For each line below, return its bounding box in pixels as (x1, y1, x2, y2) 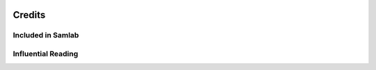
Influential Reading (13, 49, 79, 58)
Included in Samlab (13, 30, 79, 40)
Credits (13, 9, 46, 21)
